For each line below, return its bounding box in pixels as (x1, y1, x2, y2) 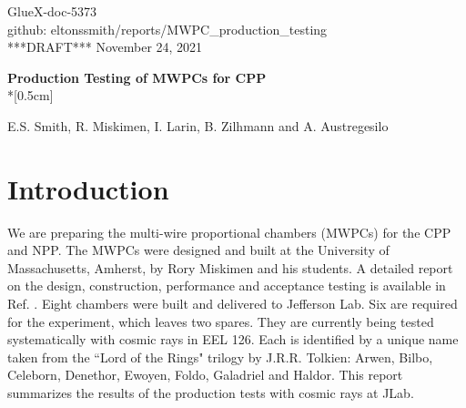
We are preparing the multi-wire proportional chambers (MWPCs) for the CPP (7, 222, 451, 241)
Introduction (7, 169, 169, 207)
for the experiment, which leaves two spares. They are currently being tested (7, 311, 434, 331)
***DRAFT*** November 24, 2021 (7, 37, 203, 56)
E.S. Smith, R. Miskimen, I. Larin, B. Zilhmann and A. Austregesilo (7, 116, 389, 135)
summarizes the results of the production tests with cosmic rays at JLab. (7, 383, 414, 403)
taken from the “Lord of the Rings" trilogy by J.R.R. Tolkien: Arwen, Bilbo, (7, 347, 433, 366)
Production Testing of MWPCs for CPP (7, 67, 267, 87)
